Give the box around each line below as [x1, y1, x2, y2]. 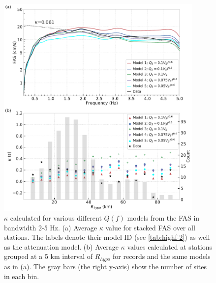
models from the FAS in [127, 213, 200, 223]
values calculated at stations [127, 241, 212, 252]
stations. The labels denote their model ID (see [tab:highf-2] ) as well [4, 232, 210, 242]
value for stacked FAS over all [105, 222, 195, 232]
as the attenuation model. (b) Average [4, 241, 119, 252]
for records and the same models [113, 251, 211, 261]
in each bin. [4, 271, 39, 281]
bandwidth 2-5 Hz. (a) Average [4, 222, 97, 232]
